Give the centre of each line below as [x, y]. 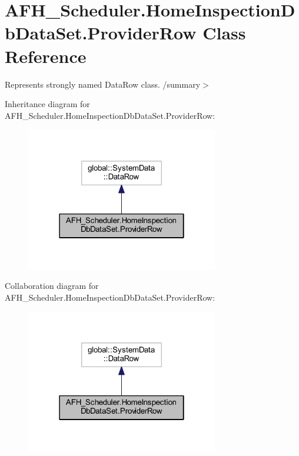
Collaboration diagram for [52, 286]
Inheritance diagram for [47, 104]
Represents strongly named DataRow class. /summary [103, 84]
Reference [46, 56]
